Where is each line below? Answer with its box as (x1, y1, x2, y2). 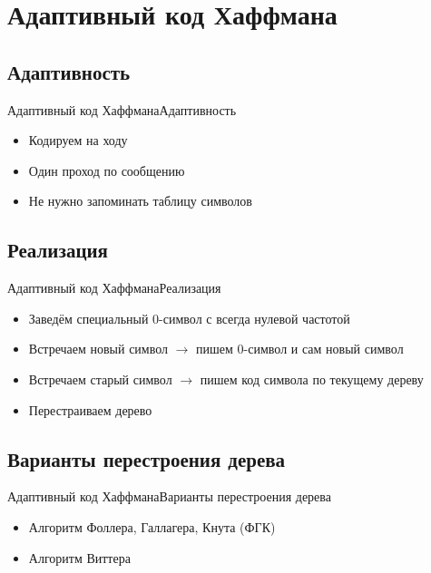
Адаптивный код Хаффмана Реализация (7, 278, 221, 297)
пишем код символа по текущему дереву (200, 369, 424, 388)
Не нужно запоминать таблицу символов (28, 191, 252, 210)
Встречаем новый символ (28, 339, 169, 358)
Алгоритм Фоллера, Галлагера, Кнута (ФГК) (28, 517, 276, 536)
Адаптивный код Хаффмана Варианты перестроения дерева (7, 487, 331, 506)
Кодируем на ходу (28, 131, 128, 150)
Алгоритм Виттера (28, 548, 131, 567)
